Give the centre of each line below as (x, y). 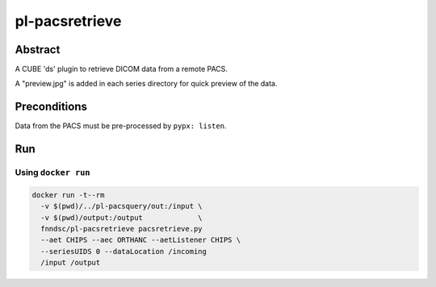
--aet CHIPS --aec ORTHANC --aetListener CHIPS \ (141, 240)
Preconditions (51, 107)
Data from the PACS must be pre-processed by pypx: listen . (121, 126)
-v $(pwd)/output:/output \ (122, 217)
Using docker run (52, 173)
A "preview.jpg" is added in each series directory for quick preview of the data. (146, 84)
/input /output (71, 263)
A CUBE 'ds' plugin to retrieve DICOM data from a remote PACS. (121, 69)
